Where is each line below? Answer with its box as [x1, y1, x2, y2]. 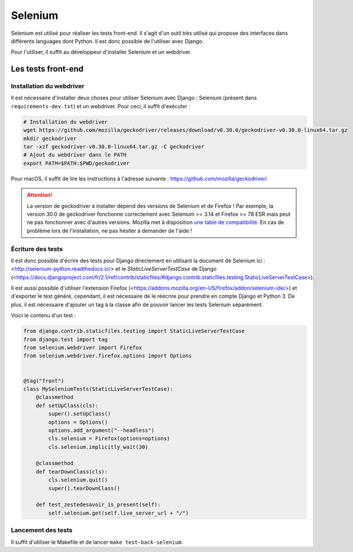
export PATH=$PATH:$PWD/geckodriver [23, 160, 130, 167]
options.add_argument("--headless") [48, 427, 155, 434]
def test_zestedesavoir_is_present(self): [35, 501, 161, 508]
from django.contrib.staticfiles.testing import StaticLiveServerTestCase [23, 328, 245, 335]
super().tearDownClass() [48, 485, 121, 492]
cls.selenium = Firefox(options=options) [48, 435, 170, 442]
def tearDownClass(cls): [35, 468, 108, 475]
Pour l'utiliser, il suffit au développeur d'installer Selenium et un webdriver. [11, 48, 192, 56]
